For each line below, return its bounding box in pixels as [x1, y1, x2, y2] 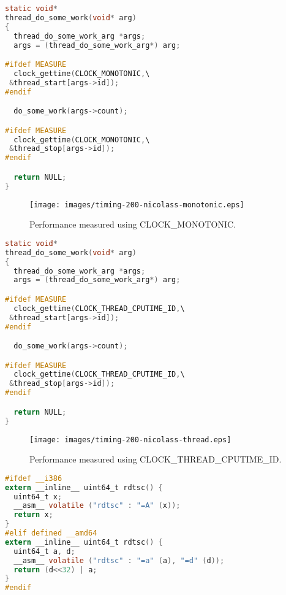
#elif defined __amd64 [5, 529, 97, 537]
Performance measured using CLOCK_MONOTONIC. [29, 218, 236, 231]
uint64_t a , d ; [13, 547, 75, 556]
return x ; [13, 510, 53, 520]
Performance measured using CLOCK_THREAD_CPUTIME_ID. [29, 453, 282, 466]
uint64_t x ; [13, 492, 62, 501]
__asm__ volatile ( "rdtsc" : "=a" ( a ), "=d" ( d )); [13, 556, 225, 565]
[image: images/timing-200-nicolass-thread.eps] [29, 435, 231, 444]
